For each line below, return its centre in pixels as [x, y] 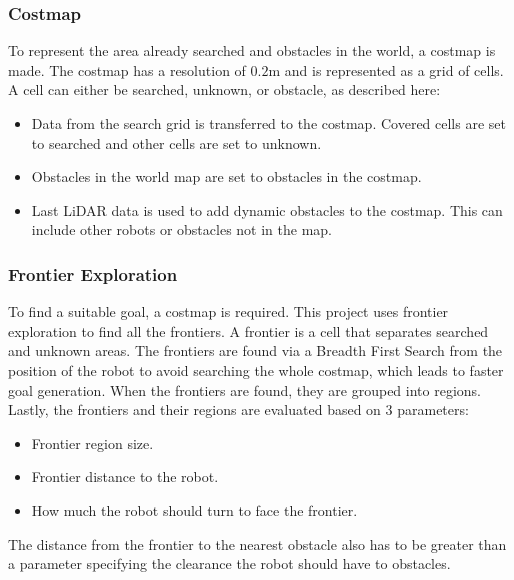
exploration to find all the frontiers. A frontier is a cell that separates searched [248, 330]
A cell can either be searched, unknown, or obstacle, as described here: [224, 89]
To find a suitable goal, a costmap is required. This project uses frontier [228, 311]
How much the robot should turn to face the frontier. [194, 509]
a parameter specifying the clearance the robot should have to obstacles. [229, 563]
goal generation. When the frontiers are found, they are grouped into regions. [244, 389]
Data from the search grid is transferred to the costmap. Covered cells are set [268, 123]
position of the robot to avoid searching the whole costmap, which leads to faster [256, 369]
